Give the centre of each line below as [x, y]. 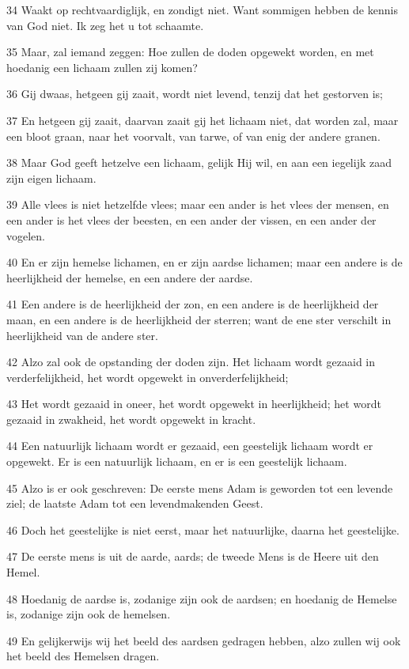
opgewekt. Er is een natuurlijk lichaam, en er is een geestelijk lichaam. [177, 461]
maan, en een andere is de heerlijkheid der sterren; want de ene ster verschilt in [199, 319]
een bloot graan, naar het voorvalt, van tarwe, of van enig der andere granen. [193, 136]
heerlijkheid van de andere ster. [82, 335]
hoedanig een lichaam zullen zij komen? [102, 67]
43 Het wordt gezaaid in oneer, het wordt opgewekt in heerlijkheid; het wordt [194, 404]
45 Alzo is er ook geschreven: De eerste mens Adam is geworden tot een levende [200, 488]
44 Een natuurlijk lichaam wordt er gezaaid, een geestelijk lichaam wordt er [190, 446]
